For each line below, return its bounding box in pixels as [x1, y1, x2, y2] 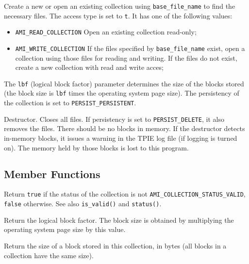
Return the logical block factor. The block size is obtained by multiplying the [4, 214, 234, 225]
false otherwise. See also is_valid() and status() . [4, 198, 162, 209]
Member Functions [4, 166, 100, 181]
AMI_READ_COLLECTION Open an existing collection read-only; [15, 27, 197, 37]
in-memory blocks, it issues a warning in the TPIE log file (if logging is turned [4, 133, 237, 143]
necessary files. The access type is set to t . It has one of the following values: [4, 10, 232, 20]
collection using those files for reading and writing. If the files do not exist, [15, 52, 237, 63]
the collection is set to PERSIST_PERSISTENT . [4, 98, 136, 108]
